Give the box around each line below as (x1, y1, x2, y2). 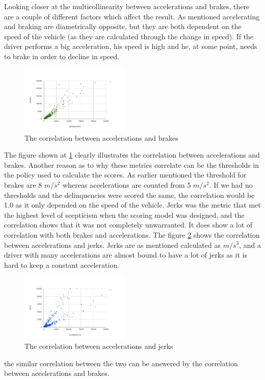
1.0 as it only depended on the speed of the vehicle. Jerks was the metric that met (4, 199, 261, 210)
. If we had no (209, 179, 253, 190)
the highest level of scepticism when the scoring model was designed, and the (4, 209, 245, 220)
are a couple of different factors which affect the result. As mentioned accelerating (4, 11, 260, 21)
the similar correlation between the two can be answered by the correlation (4, 358, 238, 368)
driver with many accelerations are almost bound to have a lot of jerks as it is (4, 249, 247, 260)
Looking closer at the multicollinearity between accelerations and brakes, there (4, 1, 250, 11)
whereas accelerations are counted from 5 (62, 179, 191, 190)
